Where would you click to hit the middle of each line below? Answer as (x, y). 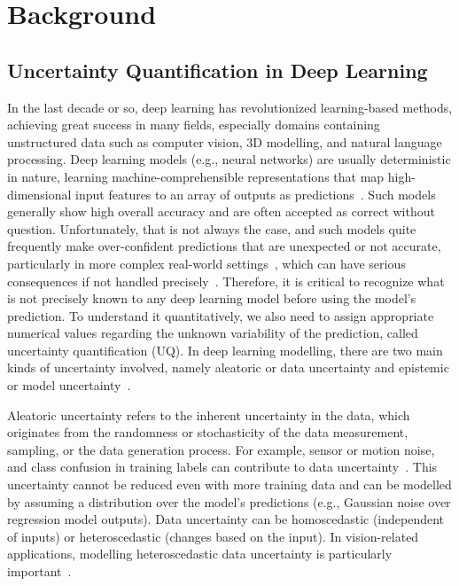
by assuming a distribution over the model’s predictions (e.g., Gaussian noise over (229, 501)
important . (39, 571)
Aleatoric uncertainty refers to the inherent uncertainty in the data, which (209, 414)
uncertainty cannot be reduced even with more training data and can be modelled (229, 484)
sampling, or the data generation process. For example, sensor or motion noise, (221, 449)
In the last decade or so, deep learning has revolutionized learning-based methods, (230, 107)
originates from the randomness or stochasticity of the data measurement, (208, 432)
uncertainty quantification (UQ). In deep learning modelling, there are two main (225, 350)
